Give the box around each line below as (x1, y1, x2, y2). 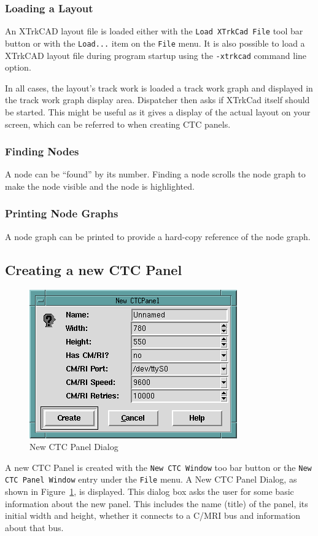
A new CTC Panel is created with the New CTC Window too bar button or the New (5, 460, 312, 473)
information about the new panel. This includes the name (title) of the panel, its (5, 497, 308, 510)
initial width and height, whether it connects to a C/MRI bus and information (5, 509, 301, 522)
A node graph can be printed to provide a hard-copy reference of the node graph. (5, 230, 311, 243)
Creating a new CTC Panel (5, 260, 182, 279)
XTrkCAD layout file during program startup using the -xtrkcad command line (5, 49, 307, 61)
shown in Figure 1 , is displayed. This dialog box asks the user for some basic (5, 485, 294, 498)
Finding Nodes (5, 144, 79, 159)
